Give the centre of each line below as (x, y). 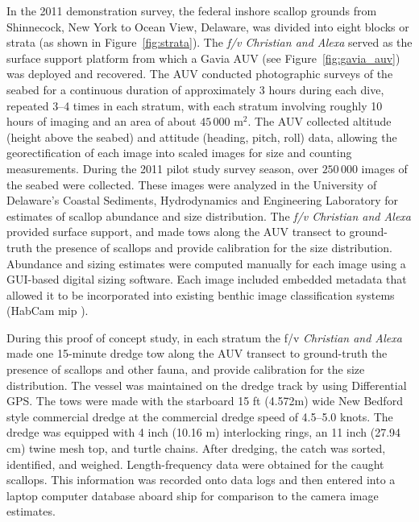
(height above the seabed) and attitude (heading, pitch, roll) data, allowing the (202, 137)
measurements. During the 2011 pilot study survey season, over (162, 168)
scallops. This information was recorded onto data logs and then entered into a (201, 480)
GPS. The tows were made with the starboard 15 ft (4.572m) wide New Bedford (205, 401)
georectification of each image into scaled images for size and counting (179, 153)
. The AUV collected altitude (319, 121)
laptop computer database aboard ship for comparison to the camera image (193, 495)
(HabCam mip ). (48, 311)
